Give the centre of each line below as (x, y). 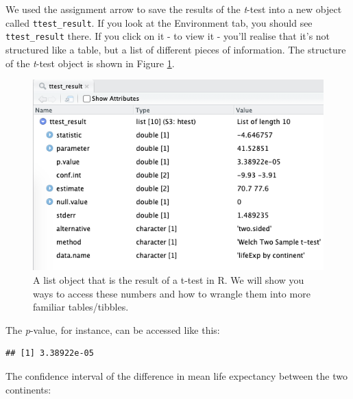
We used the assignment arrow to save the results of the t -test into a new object (174, 9)
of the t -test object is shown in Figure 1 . (90, 63)
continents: (28, 389)
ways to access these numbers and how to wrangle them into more (172, 293)
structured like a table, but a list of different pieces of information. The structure (176, 49)
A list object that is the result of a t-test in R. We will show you (169, 280)
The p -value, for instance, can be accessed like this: (113, 329)
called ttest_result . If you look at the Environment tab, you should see (159, 22)
